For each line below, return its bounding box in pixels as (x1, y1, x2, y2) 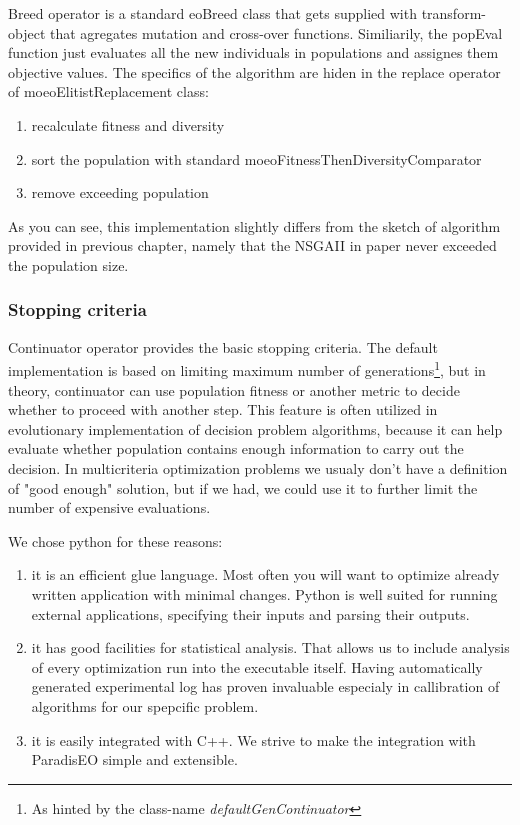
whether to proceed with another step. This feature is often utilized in (8, 399, 438, 420)
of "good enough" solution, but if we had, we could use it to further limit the (8, 477, 478, 498)
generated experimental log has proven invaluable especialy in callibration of (31, 676, 500, 697)
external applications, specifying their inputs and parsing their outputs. (31, 603, 470, 624)
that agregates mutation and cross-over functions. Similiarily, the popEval (49, 22, 503, 43)
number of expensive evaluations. (8, 497, 211, 518)
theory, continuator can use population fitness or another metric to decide (8, 379, 460, 400)
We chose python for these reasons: (8, 530, 223, 551)
